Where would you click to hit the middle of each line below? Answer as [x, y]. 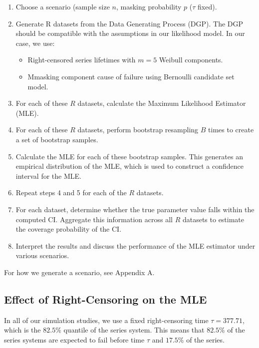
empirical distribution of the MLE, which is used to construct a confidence [130, 166]
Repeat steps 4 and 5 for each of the [71, 192]
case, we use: [35, 43]
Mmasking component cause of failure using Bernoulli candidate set [131, 76]
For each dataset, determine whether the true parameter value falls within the [135, 209]
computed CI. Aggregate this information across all [94, 219]
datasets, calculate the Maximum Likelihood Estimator [162, 103]
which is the [22, 330]
